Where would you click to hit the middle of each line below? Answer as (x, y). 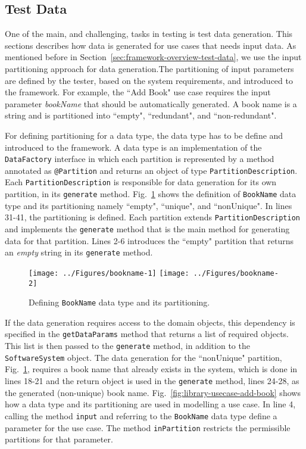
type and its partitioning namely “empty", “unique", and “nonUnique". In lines (149, 205)
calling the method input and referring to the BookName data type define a (141, 415)
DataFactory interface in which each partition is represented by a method (140, 159)
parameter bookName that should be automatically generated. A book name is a (151, 103)
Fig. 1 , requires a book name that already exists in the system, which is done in (151, 369)
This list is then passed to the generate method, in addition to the (127, 346)
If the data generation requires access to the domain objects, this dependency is (150, 322)
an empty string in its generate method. (79, 252)
